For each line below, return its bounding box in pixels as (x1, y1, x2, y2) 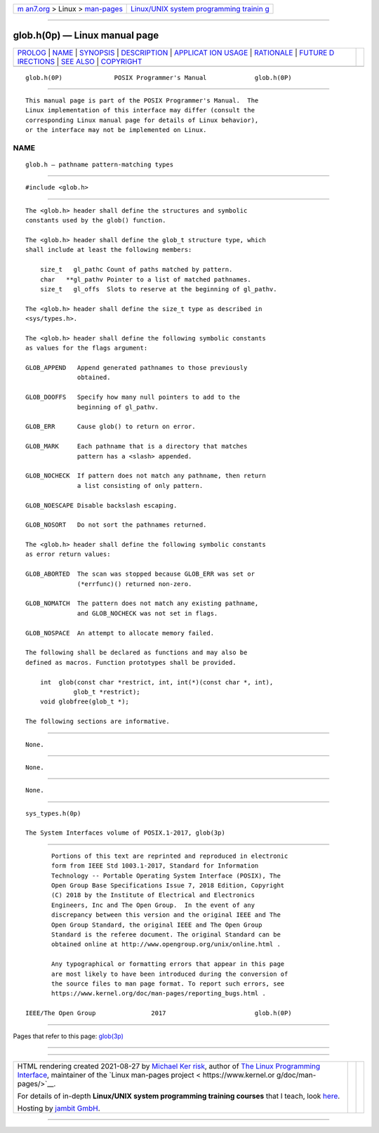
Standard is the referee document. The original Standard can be (51, 930, 281, 939)
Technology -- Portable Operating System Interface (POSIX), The (51, 871, 281, 880)
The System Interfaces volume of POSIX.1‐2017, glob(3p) (25, 829, 226, 837)
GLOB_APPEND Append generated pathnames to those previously (25, 364, 248, 372)
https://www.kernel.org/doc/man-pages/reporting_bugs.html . (51, 990, 266, 998)
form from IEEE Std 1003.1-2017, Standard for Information (51, 862, 259, 870)
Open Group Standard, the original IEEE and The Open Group (51, 920, 262, 929)
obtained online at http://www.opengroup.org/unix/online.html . (51, 941, 281, 948)
